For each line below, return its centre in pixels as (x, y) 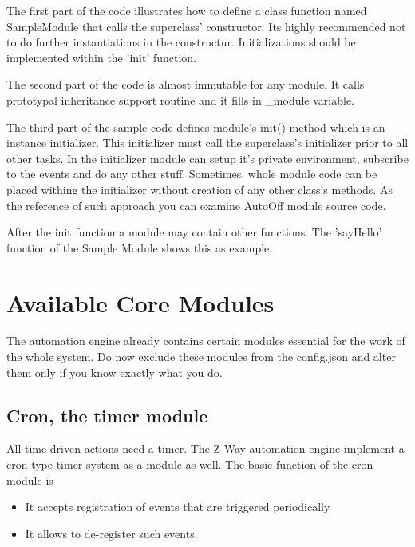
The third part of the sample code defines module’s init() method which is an (196, 127)
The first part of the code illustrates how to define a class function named (187, 10)
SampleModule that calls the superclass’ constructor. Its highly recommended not (206, 26)
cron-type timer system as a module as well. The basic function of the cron (190, 464)
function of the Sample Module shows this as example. (140, 247)
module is (30, 480)
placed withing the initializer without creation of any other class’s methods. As (200, 189)
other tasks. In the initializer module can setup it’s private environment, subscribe (207, 158)
